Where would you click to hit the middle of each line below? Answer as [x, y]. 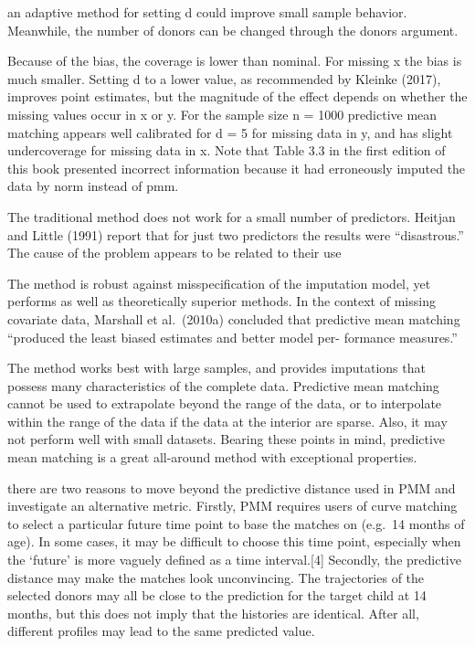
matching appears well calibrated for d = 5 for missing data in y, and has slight [230, 132]
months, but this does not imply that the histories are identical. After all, [213, 613]
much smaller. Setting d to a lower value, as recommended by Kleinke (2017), [224, 78]
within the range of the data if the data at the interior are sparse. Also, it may [227, 421]
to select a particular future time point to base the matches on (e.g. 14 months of [236, 523]
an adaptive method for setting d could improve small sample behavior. [207, 12]
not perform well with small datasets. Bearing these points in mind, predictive [227, 439]
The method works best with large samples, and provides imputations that [216, 368]
